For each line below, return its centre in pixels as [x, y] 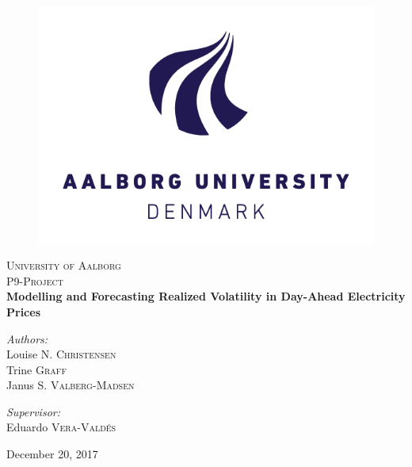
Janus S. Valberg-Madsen [71, 385]
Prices [23, 311]
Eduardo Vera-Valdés [61, 427]
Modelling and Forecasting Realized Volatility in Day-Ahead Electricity [206, 296]
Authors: [27, 338]
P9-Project [35, 280]
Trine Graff [36, 369]
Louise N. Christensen [61, 354]
